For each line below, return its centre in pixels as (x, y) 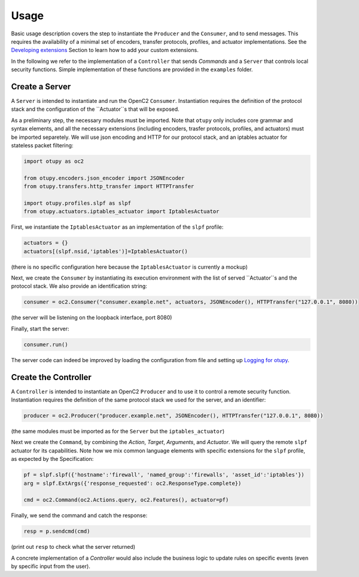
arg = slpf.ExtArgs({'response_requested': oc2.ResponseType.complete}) (133, 483)
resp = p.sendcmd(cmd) (57, 532)
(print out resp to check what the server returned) (73, 547)
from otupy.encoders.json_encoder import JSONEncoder (104, 178)
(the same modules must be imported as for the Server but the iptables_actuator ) (118, 432)
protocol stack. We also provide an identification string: (79, 286)
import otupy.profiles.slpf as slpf (77, 203)
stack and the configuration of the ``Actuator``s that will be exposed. (95, 109)
